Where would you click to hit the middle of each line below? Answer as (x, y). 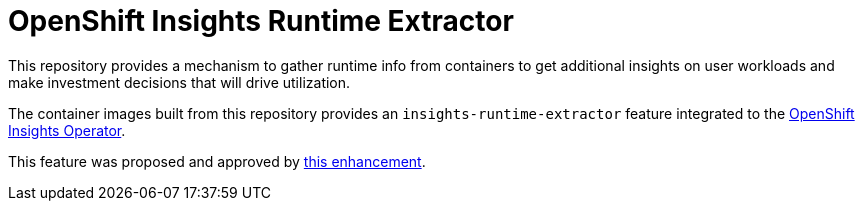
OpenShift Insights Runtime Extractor (261, 21)
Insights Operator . (67, 130)
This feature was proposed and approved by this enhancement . (217, 161)
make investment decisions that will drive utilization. (179, 82)
